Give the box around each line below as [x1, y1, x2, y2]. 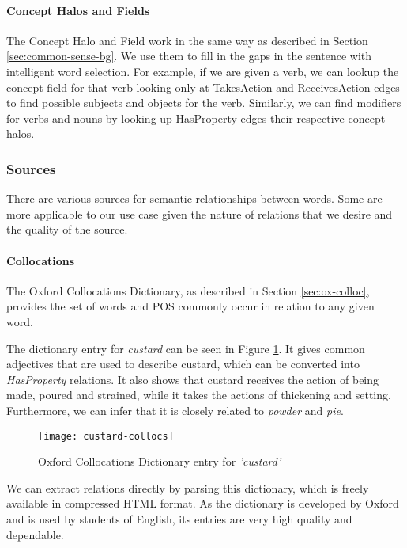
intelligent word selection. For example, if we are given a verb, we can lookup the [6, 63, 399, 79]
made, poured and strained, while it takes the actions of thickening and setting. [6, 386, 391, 403]
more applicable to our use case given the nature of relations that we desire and [6, 205, 393, 222]
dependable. [6, 526, 64, 542]
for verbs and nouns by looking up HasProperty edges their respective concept [6, 109, 386, 126]
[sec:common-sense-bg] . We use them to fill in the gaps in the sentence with [6, 48, 372, 64]
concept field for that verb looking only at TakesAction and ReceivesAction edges [6, 78, 400, 95]
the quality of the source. [6, 221, 128, 238]
